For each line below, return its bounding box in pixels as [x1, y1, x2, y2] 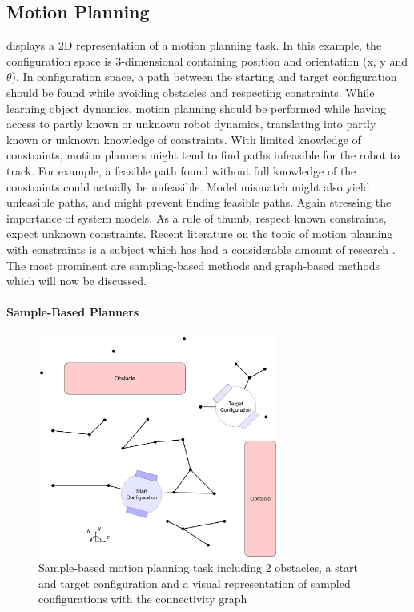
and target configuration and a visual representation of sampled [38, 574, 351, 591]
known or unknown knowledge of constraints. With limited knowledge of [6, 131, 361, 147]
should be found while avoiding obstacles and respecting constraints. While [6, 83, 375, 100]
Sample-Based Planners [6, 304, 139, 320]
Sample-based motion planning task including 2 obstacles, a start [38, 559, 359, 576]
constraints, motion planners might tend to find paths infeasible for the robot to [6, 147, 400, 163]
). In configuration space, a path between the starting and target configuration [11, 68, 397, 85]
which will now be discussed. [6, 272, 147, 289]
